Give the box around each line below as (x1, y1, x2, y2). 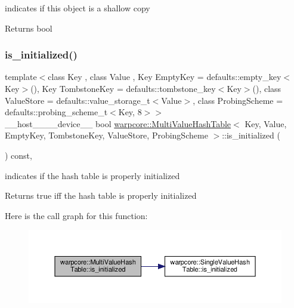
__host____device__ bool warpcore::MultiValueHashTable (5, 117, 231, 130)
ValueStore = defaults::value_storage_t (5, 94, 150, 106)
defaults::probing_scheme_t (5, 106, 108, 118)
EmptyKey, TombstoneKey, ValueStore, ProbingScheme (5, 129, 208, 141)
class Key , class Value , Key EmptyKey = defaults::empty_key (48, 70, 281, 83)
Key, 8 (118, 106, 142, 118)
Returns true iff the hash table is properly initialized (5, 189, 197, 202)
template (5, 70, 37, 83)
